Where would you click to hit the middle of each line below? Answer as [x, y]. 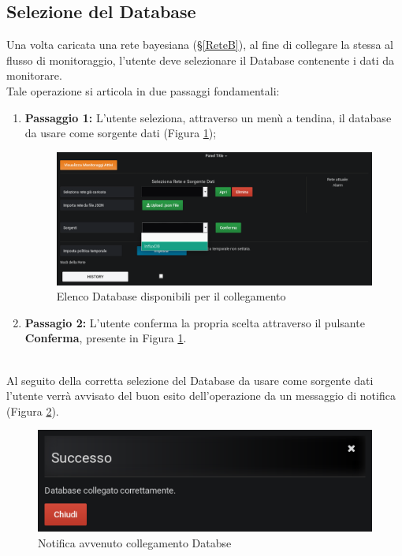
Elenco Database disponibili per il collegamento [171, 296]
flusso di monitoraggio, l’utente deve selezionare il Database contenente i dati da [201, 60]
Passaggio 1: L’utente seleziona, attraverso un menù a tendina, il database [208, 117]
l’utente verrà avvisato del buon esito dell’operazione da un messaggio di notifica [201, 396]
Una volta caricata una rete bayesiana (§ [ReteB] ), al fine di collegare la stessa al [200, 45]
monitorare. [34, 75]
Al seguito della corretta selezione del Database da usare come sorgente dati [190, 380]
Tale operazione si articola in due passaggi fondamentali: [143, 90]
